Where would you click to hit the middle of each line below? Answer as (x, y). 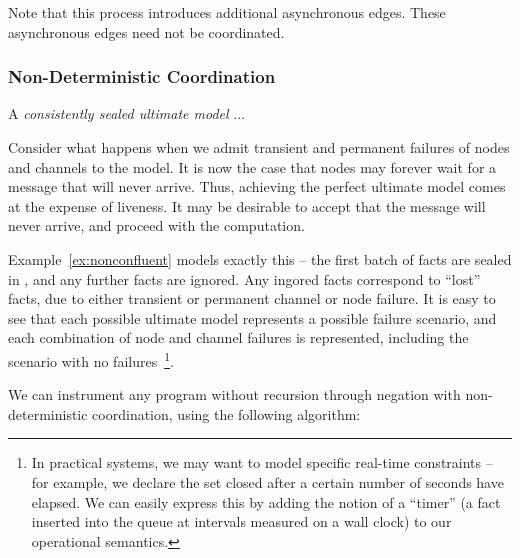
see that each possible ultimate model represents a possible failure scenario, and (252, 317)
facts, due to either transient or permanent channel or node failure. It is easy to (252, 298)
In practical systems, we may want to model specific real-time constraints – (262, 462)
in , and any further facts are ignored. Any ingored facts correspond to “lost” (244, 278)
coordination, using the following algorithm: (226, 413)
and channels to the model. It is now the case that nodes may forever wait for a (252, 166)
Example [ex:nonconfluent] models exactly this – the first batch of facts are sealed (260, 258)
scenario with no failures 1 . (91, 359)
